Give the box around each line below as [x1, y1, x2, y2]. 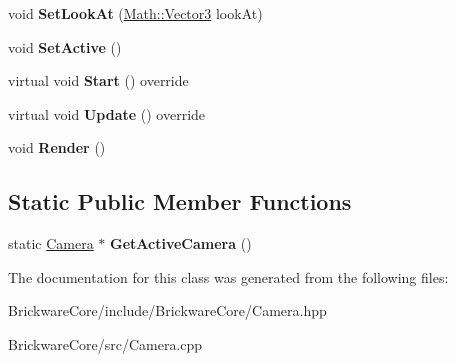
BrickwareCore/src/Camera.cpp [8, 333, 203, 354]
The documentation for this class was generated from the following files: [8, 266, 449, 287]
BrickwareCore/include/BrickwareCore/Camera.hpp [8, 300, 327, 321]
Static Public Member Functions [8, 186, 352, 217]
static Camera [8, 233, 94, 254]
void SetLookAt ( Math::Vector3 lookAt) [8, 3, 263, 23]
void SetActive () [8, 36, 122, 57]
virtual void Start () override [8, 70, 189, 91]
